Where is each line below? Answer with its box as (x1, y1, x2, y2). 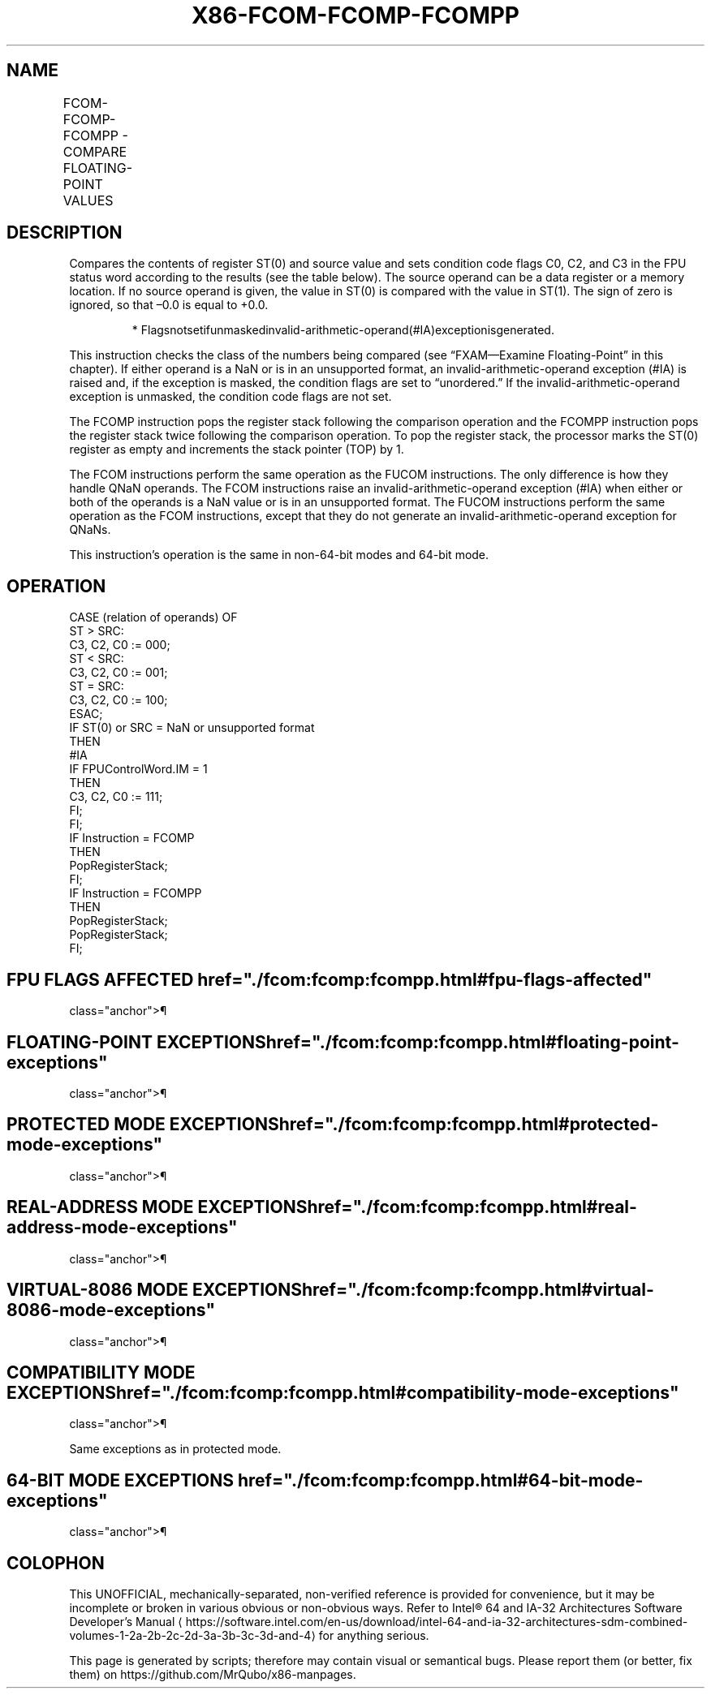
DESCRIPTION (6, 222, 123, 243)
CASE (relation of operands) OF (69, 610, 238, 625)
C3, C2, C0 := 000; (69, 638, 170, 652)
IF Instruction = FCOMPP (69, 886, 202, 901)
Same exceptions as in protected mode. (69, 1442, 282, 1456)
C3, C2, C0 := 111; (69, 789, 163, 804)
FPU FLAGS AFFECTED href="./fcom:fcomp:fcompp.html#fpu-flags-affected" (6, 969, 653, 990)
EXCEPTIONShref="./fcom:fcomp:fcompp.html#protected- (169, 1114, 659, 1135)
